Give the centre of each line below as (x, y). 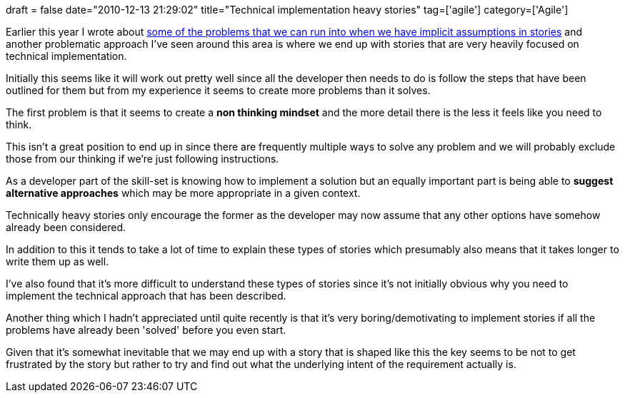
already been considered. (66, 227)
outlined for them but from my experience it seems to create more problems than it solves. (218, 90)
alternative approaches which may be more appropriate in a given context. (183, 193)
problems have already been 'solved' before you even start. (146, 330)
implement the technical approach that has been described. (146, 296)
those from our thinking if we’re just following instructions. (142, 159)
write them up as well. (57, 261)
